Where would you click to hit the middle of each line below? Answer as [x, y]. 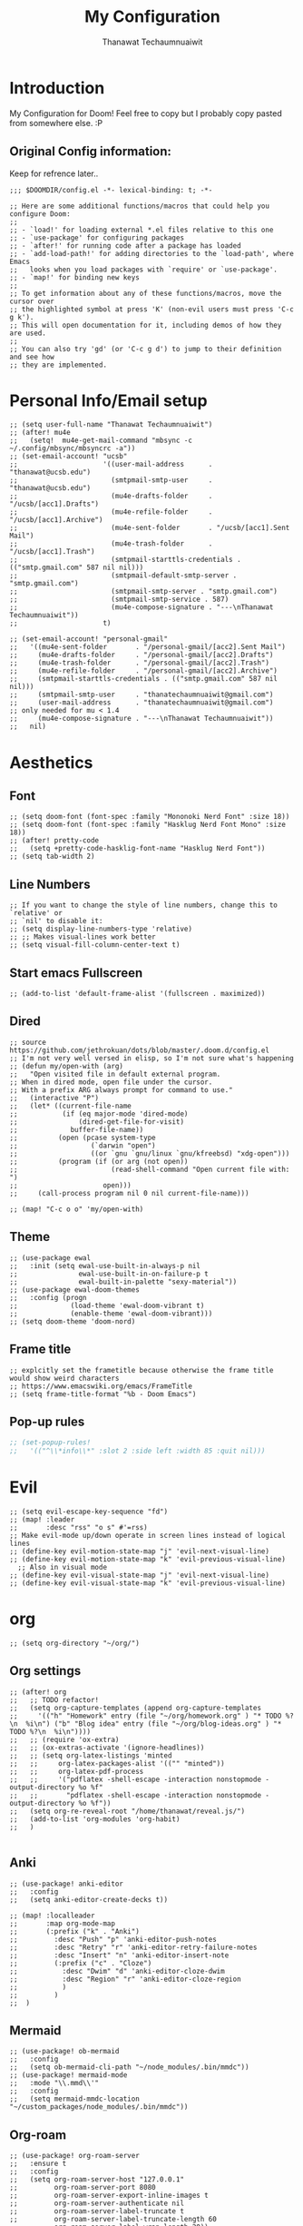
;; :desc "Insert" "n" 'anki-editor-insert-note [119, 1955]
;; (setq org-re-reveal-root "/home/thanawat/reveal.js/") [127, 1811]
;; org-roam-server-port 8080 [83, 2188]
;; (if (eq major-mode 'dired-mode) [99, 1114]
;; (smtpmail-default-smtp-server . [123, 576]
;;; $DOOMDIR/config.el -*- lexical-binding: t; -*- [111, 190]
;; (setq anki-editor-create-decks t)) [89, 1899]
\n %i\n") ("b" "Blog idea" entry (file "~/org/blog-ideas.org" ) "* [146, 1724]
